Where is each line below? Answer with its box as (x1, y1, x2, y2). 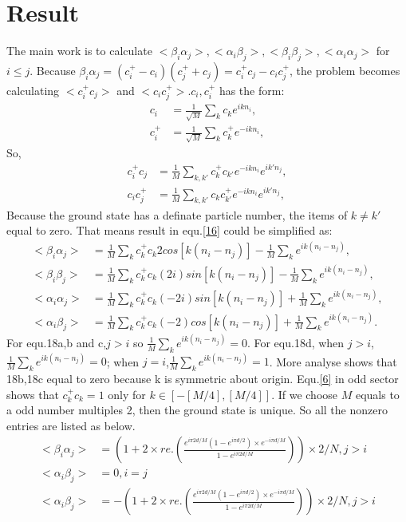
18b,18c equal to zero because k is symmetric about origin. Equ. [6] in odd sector (6, 370, 399, 386)
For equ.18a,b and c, (6, 334, 107, 350)
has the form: (219, 81, 285, 98)
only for (108, 386, 146, 402)
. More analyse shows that (269, 353, 397, 370)
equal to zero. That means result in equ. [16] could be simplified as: (6, 222, 333, 239)
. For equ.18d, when (246, 334, 345, 350)
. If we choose (271, 386, 338, 402)
